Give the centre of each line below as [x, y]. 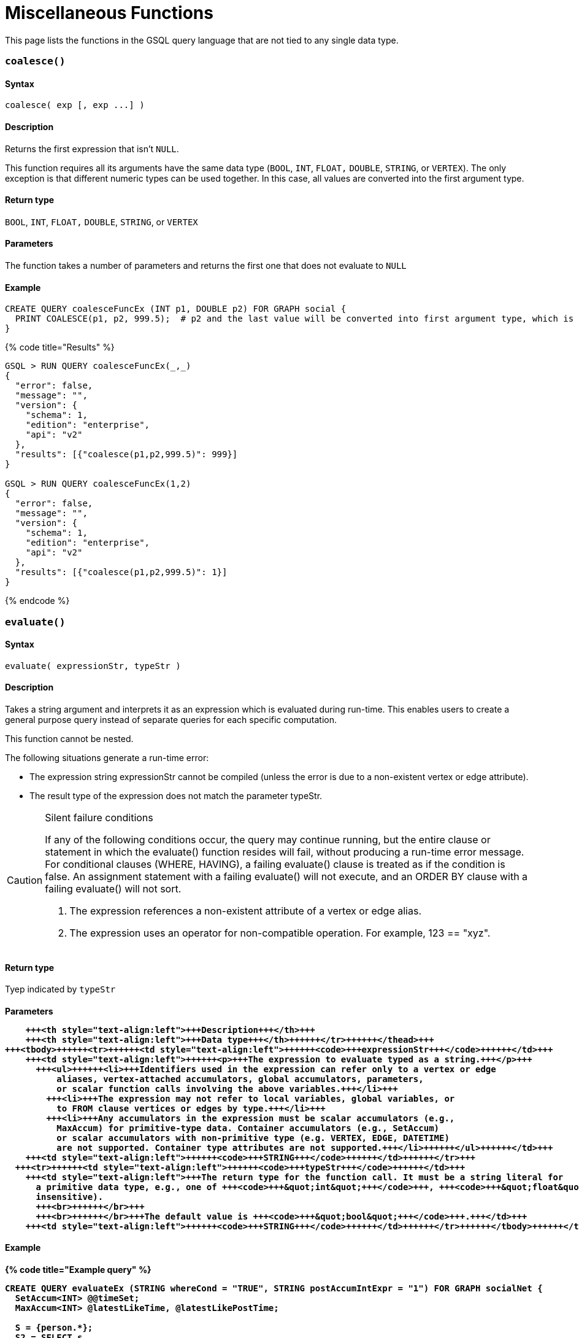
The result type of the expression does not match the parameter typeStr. [176, 796]
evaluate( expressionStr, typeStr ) [93, 666]
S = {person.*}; [54, 1328]
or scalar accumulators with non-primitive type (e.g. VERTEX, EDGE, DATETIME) [253, 1138]
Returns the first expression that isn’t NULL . [92, 149]
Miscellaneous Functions [109, 13]
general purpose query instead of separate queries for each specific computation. [171, 720]
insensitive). [70, 1197]
